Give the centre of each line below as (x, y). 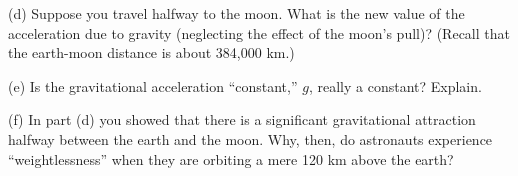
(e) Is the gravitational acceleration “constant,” (153, 85)
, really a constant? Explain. (395, 85)
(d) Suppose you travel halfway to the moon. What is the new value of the (236, 13)
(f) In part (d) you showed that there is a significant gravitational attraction (242, 119)
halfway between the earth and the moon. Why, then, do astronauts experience (250, 138)
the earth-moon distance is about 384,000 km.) (151, 52)
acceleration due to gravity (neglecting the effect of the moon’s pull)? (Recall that (259, 32)
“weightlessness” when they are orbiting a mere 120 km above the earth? (231, 158)
